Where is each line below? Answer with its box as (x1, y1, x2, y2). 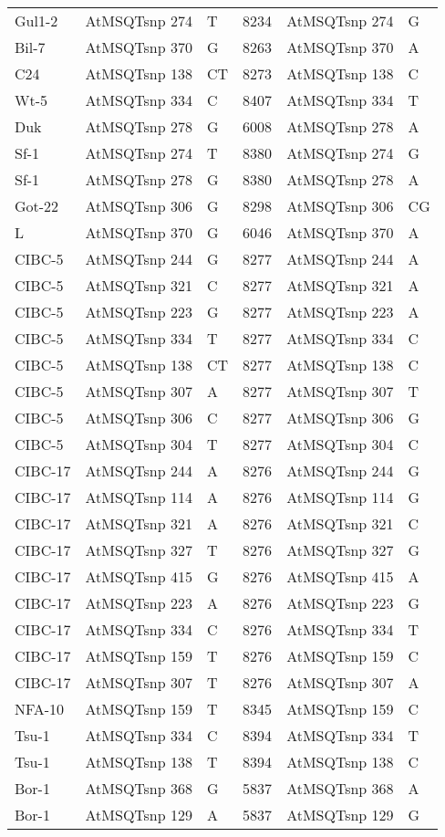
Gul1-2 (15, 10, 58, 31)
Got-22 (15, 195, 59, 216)
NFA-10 (15, 698, 65, 719)
